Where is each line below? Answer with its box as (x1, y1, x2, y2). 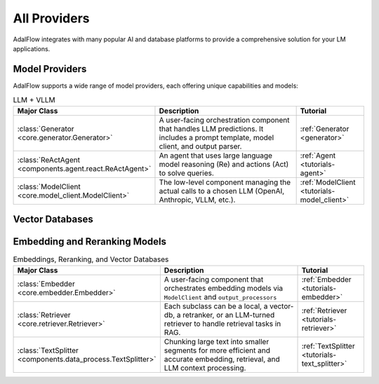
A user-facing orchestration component (159, 115, 291, 125)
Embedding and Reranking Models (13, 235, 167, 248)
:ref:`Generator (300, 123, 350, 133)
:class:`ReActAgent (17, 155, 81, 165)
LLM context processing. (164, 363, 246, 373)
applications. (13, 44, 51, 53)
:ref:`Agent (300, 151, 336, 160)
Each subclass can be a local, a (164, 301, 268, 311)
